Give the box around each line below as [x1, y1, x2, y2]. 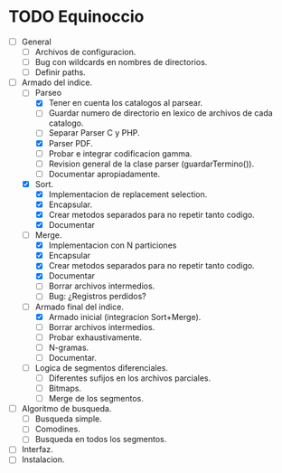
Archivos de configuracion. [34, 47, 136, 57]
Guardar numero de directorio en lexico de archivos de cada [48, 108, 273, 118]
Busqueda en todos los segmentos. [34, 434, 167, 445]
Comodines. [34, 423, 80, 435]
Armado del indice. [21, 77, 92, 88]
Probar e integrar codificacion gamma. [48, 147, 193, 159]
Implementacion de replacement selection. [48, 188, 208, 200]
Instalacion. [21, 454, 65, 465]
